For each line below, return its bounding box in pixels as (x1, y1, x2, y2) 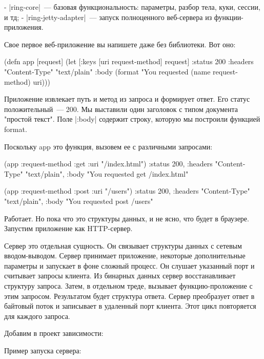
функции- (214, 11, 243, 22)
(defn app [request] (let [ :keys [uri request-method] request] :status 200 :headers (4, 56, 254, 67)
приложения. (4, 22, 44, 32)
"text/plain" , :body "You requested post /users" (4, 195, 153, 206)
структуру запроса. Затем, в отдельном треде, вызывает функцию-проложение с (4, 280, 253, 291)
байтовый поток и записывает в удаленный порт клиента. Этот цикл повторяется (4, 300, 256, 311)
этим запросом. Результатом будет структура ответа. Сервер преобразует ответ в (4, 290, 255, 301)
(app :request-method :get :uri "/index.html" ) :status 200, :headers (4, 158, 213, 169)
